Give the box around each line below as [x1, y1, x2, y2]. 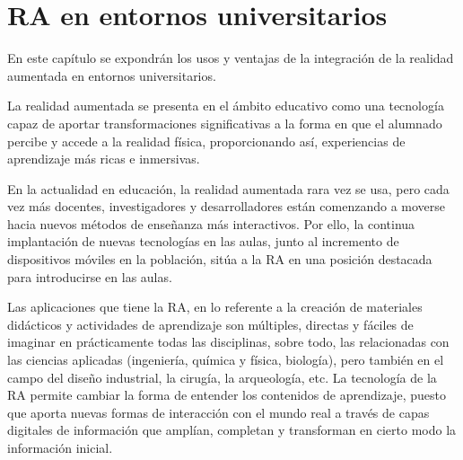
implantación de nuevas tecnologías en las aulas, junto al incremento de [7, 232, 399, 251]
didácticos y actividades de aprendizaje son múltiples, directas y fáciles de [7, 314, 414, 333]
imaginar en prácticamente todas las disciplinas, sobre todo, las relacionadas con [7, 332, 450, 351]
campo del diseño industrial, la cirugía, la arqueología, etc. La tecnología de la [7, 367, 437, 386]
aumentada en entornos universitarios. [7, 66, 216, 84]
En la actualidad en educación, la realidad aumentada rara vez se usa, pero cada [7, 179, 450, 198]
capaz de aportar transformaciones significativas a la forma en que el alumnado [7, 113, 442, 132]
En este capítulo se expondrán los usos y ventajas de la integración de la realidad [7, 49, 454, 67]
